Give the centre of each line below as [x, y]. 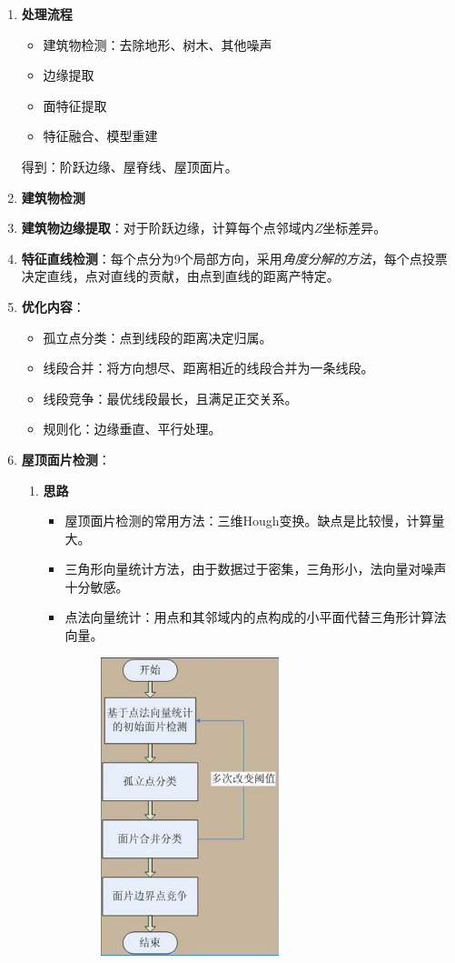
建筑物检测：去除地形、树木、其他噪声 [158, 44]
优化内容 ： [53, 306]
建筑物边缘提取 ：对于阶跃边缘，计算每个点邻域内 [168, 228]
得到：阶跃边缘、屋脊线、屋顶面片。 [129, 166]
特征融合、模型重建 [100, 136]
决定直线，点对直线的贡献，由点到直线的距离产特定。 [180, 276]
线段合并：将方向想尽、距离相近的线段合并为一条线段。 [208, 368]
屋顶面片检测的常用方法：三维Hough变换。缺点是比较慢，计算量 [255, 521]
